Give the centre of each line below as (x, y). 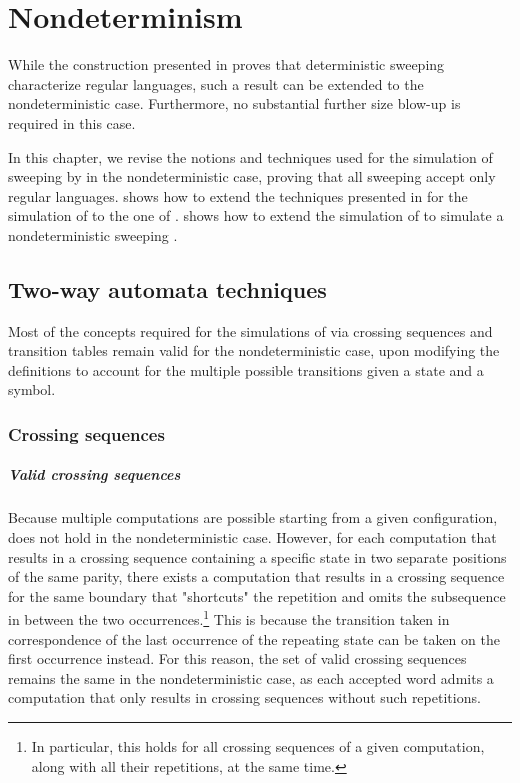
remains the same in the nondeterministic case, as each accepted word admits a (251, 677)
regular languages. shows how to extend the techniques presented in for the (238, 195)
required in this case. (72, 122)
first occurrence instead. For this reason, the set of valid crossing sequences (237, 658)
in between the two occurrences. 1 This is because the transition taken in (229, 618)
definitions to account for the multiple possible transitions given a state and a (246, 369)
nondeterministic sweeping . (93, 234)
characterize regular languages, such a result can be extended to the (216, 83)
